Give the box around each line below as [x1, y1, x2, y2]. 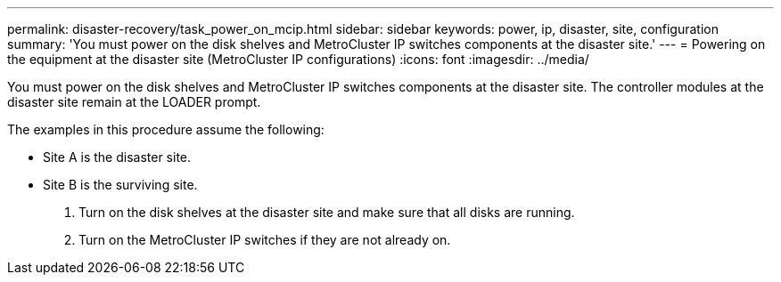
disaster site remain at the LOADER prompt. [7, 94, 261, 109]
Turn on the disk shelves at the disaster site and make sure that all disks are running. [78, 205, 575, 220]
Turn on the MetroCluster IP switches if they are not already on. [78, 232, 451, 247]
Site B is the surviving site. [43, 177, 198, 192]
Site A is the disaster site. [43, 149, 192, 165]
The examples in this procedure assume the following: [7, 122, 325, 137]
